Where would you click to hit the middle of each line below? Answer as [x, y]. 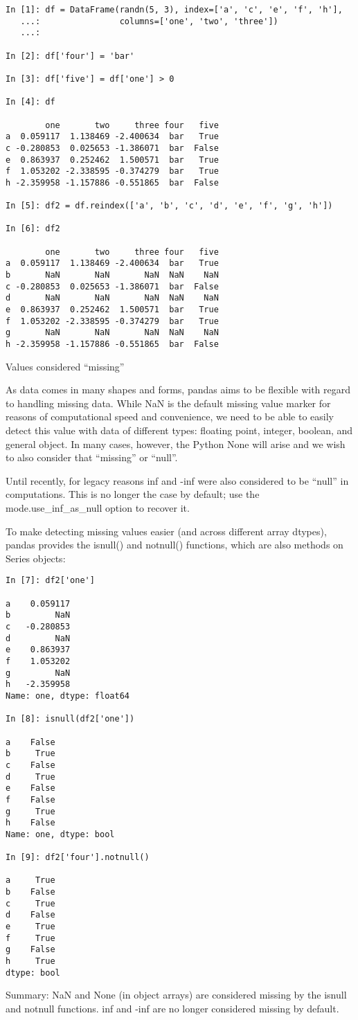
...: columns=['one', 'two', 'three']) [149, 21]
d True [30, 777]
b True [30, 754]
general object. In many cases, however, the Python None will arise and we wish [176, 444]
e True [30, 927]
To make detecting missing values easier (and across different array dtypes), [166, 531]
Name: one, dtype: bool [60, 834]
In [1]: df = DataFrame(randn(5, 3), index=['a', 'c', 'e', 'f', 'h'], [174, 10]
